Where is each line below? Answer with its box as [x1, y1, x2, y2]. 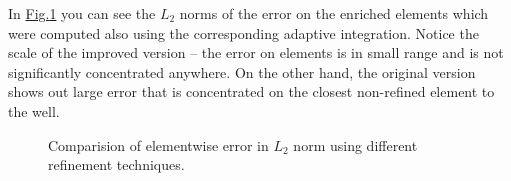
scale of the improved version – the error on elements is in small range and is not [8, 42, 504, 63]
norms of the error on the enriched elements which [179, 3, 489, 23]
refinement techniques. [48, 154, 185, 175]
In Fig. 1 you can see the [8, 3, 156, 23]
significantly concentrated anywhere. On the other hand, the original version [8, 61, 476, 82]
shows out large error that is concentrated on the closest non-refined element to [8, 81, 495, 102]
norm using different [293, 134, 418, 155]
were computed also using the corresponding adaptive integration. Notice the [8, 22, 479, 43]
